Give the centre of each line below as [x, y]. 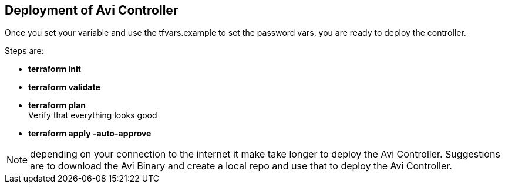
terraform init [55, 69]
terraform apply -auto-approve [90, 134]
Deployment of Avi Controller [92, 10]
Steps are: [24, 51]
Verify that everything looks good [93, 115]
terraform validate [64, 87]
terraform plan [57, 105]
